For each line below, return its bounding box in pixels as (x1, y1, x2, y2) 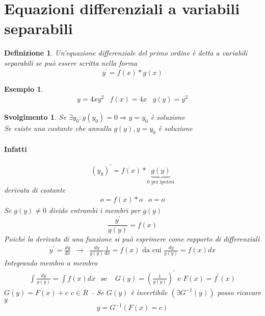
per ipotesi (151, 179, 174, 185)
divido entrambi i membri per (49, 205, 141, 216)
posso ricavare (217, 286, 261, 297)
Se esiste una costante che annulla (4, 123, 112, 134)
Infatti (4, 143, 27, 154)
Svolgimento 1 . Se (4, 112, 66, 122)
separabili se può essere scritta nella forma (4, 57, 138, 68)
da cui (142, 247, 162, 254)
